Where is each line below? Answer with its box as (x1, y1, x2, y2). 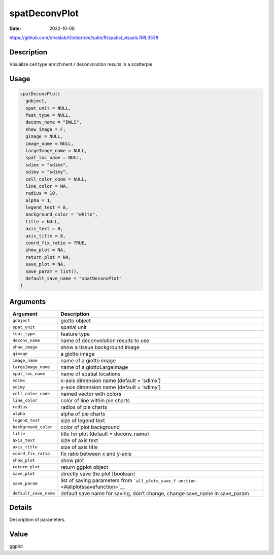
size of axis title (60, 443, 98, 450)
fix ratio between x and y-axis (60, 450, 132, 457)
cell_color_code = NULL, (25, 176, 87, 182)
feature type (60, 330, 90, 337)
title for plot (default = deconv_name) (60, 430, 149, 437)
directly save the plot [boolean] (60, 470, 135, 477)
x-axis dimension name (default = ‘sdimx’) (60, 377, 161, 384)
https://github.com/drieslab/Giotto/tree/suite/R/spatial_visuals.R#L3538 (9, 34, 159, 41)
